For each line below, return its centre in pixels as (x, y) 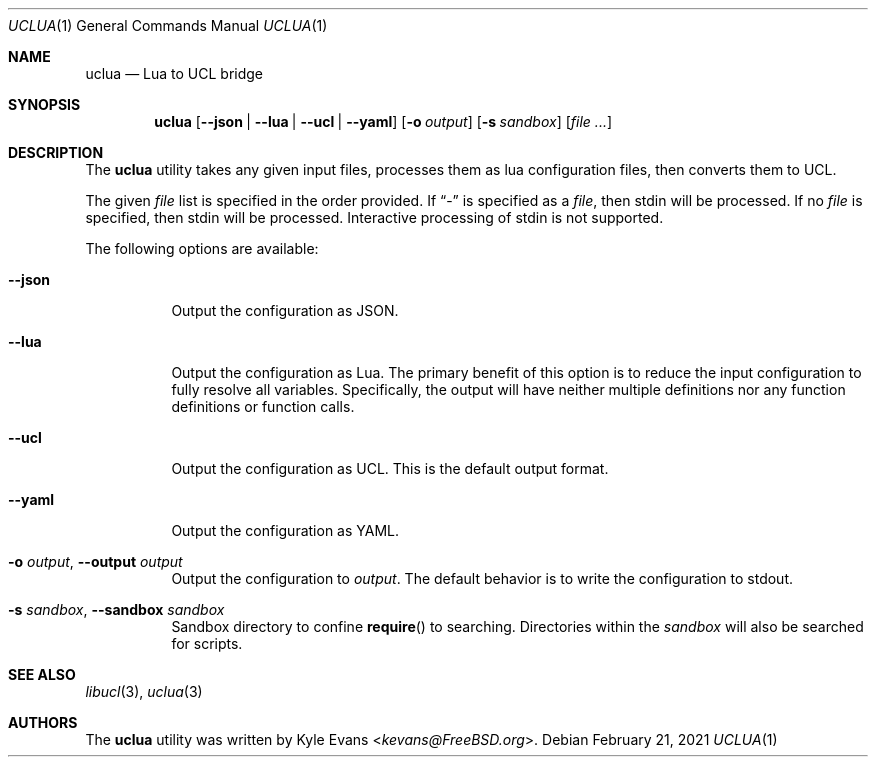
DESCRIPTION (56, 152)
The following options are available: (202, 248)
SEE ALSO (42, 674)
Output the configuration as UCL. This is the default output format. (390, 468)
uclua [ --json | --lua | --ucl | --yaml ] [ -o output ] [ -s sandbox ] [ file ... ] (383, 121)
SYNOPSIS (44, 104)
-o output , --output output (95, 561)
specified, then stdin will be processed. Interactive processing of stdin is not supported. (374, 217)
